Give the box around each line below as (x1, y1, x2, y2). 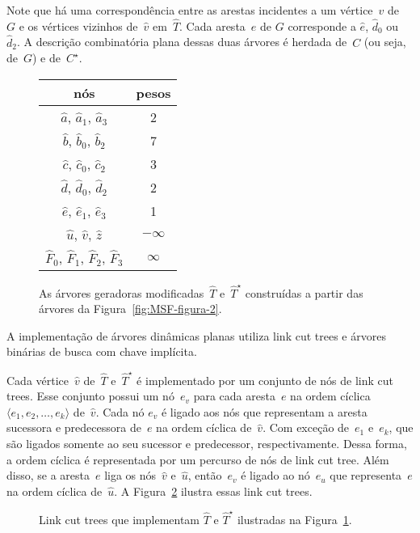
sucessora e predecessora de (6, 419, 141, 436)
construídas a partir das (245, 284, 363, 301)
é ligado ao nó (241, 467, 310, 484)
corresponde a (288, 17, 356, 34)
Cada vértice (6, 371, 69, 388)
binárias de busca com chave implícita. (6, 343, 197, 360)
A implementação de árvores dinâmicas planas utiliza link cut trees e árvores (6, 327, 386, 344)
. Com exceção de (262, 419, 350, 436)
